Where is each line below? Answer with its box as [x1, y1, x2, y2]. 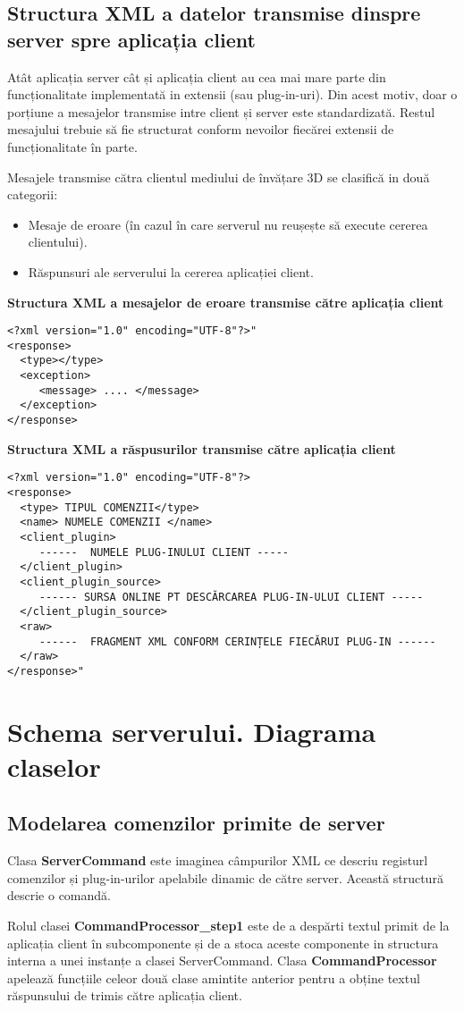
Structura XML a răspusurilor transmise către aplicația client [7, 439, 396, 458]
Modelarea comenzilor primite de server [7, 809, 385, 837]
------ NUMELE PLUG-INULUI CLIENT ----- [38, 545, 289, 559]
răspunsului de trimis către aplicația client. [7, 986, 242, 1005]
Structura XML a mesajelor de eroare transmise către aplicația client [7, 292, 444, 311]
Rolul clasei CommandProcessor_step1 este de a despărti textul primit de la [7, 916, 450, 935]
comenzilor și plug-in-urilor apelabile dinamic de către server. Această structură [7, 868, 443, 887]
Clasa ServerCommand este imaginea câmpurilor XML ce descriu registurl [7, 851, 428, 870]
